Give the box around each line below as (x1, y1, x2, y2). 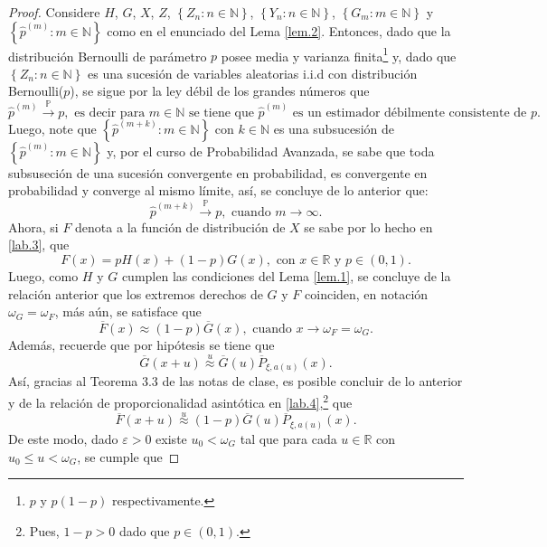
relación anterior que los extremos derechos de (8, 284, 263, 303)
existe (156, 429, 187, 448)
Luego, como (8, 267, 79, 285)
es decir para (74, 106, 146, 119)
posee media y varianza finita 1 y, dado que (221, 43, 457, 65)
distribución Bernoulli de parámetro (8, 46, 207, 65)
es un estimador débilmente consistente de (292, 106, 527, 119)
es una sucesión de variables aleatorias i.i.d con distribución (87, 63, 418, 82)
